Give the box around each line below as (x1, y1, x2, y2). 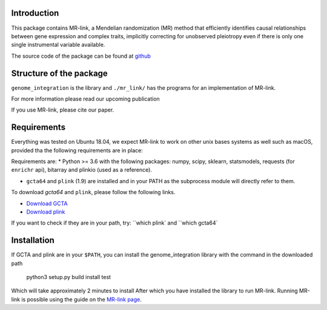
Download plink (26, 208, 65, 215)
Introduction (11, 8, 59, 18)
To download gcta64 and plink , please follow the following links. (11, 189, 176, 196)
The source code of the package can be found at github (11, 52, 151, 59)
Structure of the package (11, 68, 108, 78)
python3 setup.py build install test (26, 274, 111, 281)
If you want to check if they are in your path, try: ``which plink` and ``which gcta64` (11, 219, 218, 227)
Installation (11, 235, 54, 246)
